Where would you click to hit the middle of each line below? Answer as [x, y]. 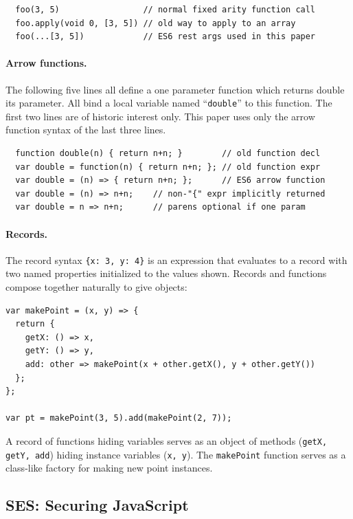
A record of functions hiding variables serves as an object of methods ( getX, [167, 440]
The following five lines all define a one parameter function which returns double [175, 89]
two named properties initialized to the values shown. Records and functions [166, 273]
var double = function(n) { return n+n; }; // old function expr [168, 167]
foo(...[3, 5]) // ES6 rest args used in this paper [166, 37]
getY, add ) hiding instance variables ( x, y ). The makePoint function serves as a [176, 454]
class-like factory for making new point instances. [109, 468]
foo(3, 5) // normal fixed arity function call [166, 10]
